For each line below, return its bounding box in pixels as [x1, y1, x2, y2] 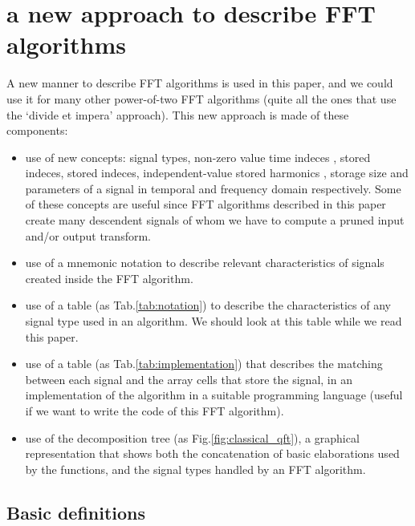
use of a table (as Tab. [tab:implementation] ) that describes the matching [25, 355, 383, 372]
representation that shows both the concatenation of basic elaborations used [25, 445, 400, 462]
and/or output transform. [25, 227, 151, 244]
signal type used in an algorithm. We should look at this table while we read [25, 313, 402, 330]
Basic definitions [6, 500, 146, 524]
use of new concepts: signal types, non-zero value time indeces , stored [25, 148, 371, 165]
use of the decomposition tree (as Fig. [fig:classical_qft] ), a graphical [25, 429, 360, 446]
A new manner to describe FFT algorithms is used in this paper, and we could [6, 75, 393, 91]
